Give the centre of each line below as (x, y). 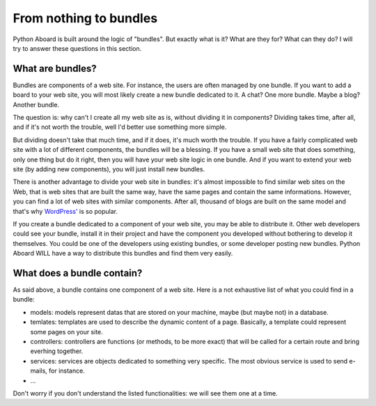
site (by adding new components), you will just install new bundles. (109, 169)
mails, (39, 371)
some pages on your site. (67, 331)
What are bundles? (55, 69)
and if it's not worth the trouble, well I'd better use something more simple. (120, 127)
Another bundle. (36, 104)
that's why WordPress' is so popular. (65, 211)
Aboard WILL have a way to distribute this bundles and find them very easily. (123, 253)
